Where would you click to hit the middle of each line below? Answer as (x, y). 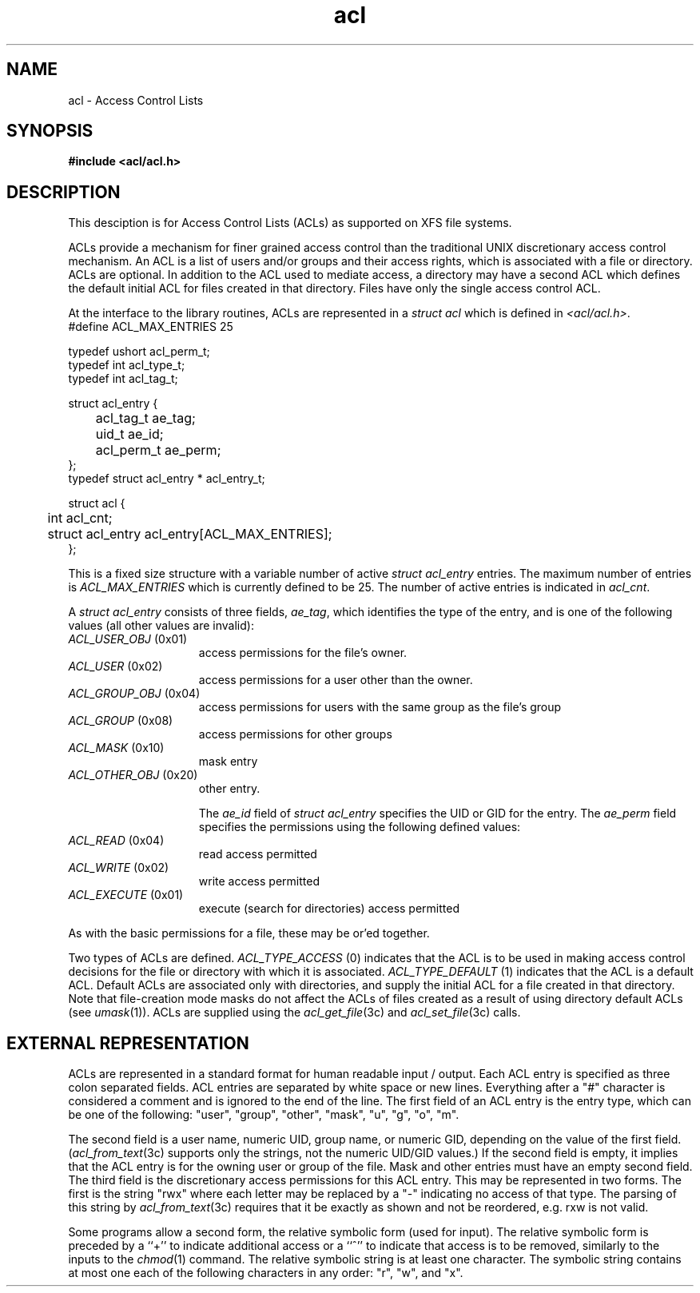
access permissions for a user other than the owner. (336, 680)
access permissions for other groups (295, 734)
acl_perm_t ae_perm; (158, 450)
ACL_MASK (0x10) (116, 748)
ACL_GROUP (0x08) (121, 721)
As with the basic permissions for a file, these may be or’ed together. (249, 933)
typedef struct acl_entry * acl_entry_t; (167, 479)
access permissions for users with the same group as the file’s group (380, 707)
